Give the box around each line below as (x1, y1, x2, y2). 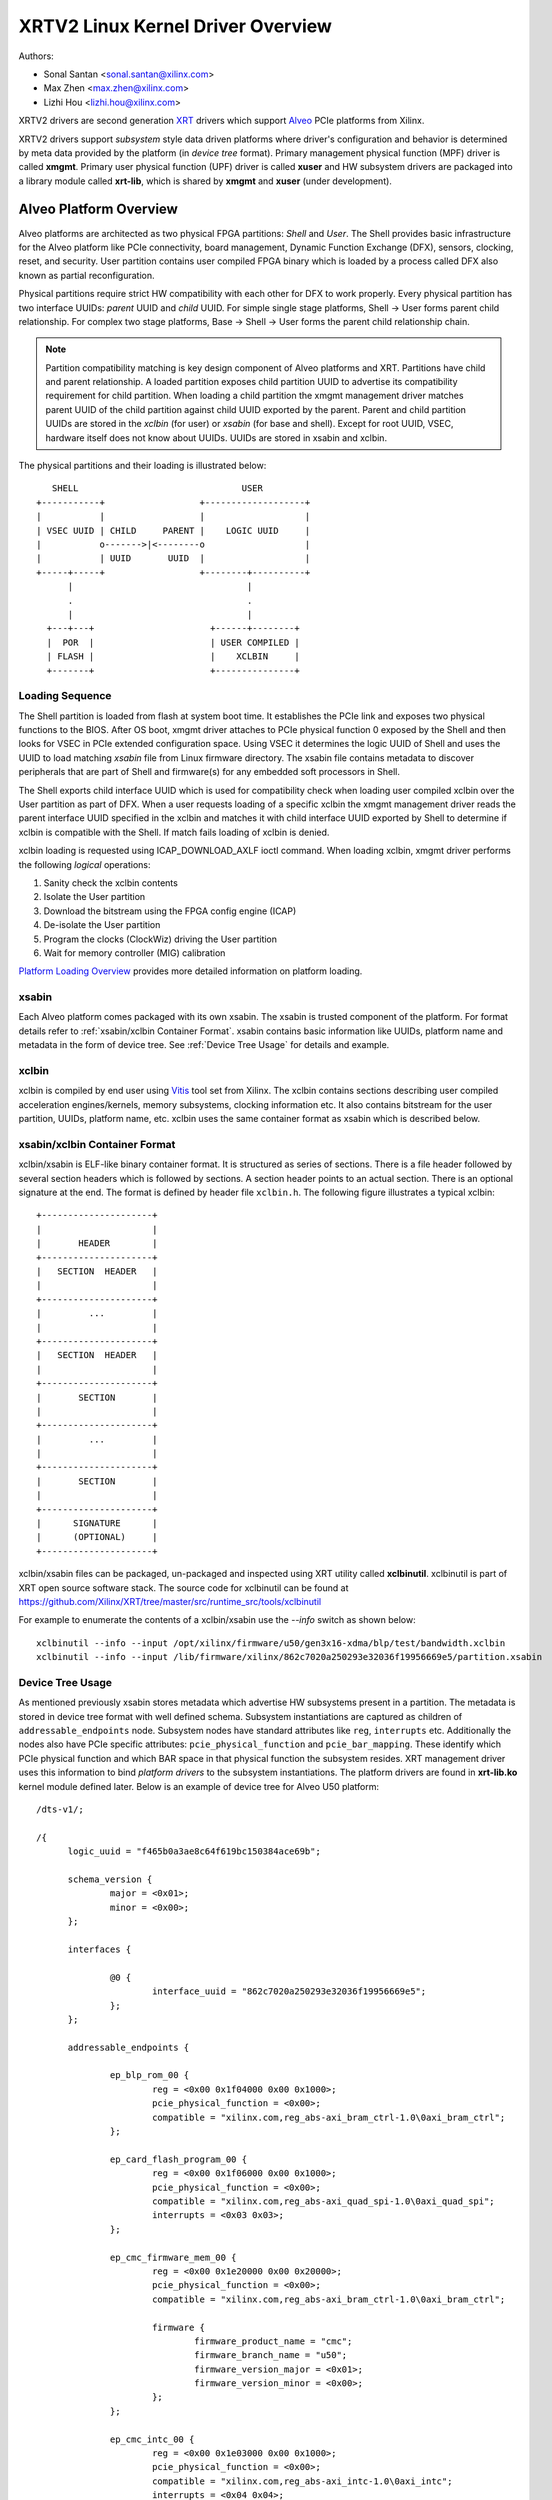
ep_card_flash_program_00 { (110, 2153, 248, 2165)
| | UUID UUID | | (36, 553, 311, 564)
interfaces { (67, 1943, 132, 1955)
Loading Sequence (18, 689, 112, 703)
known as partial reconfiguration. (18, 269, 155, 281)
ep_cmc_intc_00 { (110, 2433, 195, 2445)
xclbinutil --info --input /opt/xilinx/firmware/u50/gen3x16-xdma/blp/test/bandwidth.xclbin (36, 1637, 506, 1649)
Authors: (18, 50, 54, 62)
